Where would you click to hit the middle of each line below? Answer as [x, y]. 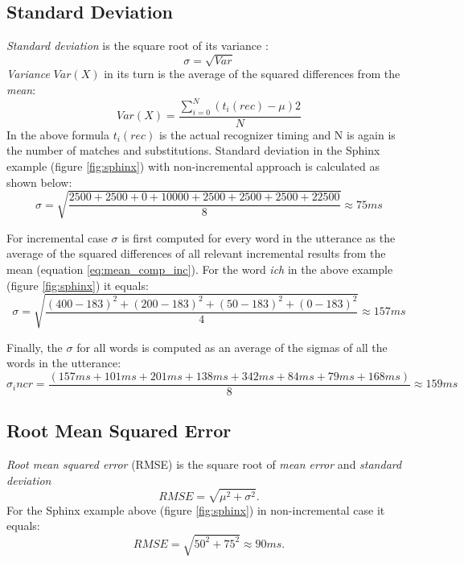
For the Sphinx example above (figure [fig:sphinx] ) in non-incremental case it [196, 509]
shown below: [39, 182]
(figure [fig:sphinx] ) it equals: [78, 285]
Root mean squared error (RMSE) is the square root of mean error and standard [204, 464]
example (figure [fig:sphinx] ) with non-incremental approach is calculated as [193, 166]
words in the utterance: [64, 363]
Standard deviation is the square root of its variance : [138, 46]
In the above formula [58, 134]
